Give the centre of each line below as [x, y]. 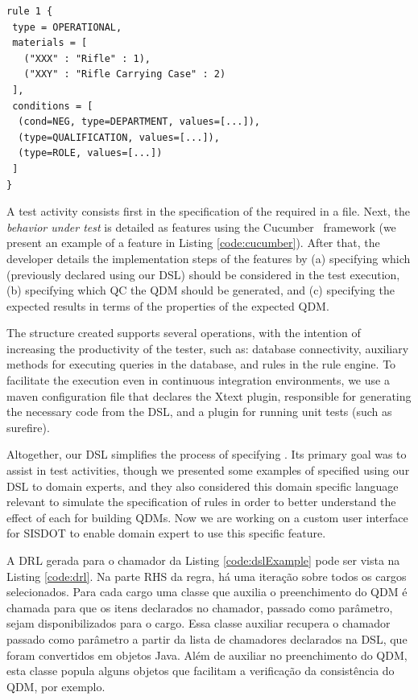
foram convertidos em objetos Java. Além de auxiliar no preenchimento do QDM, [207, 655]
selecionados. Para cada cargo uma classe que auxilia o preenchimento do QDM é [207, 592]
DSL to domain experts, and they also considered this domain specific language [203, 486]
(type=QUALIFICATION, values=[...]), [119, 137]
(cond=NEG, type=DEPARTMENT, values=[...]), [139, 122]
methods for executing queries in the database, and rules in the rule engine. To [201, 364]
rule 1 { [30, 11]
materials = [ [50, 43]
